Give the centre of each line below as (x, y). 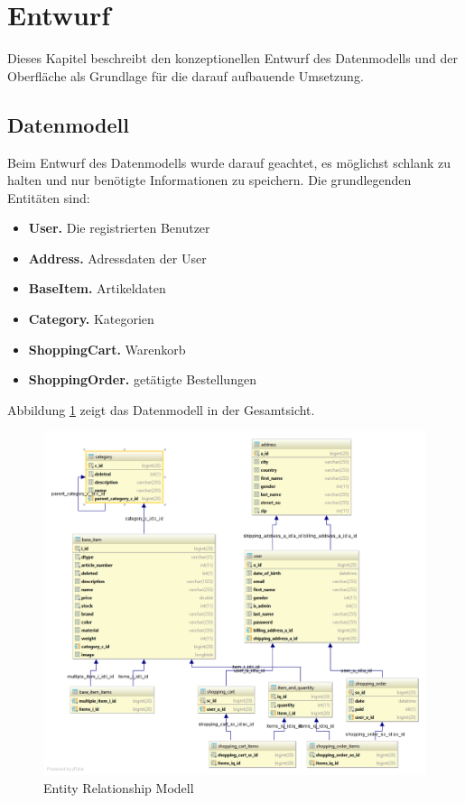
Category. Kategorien (91, 319)
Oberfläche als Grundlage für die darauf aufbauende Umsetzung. (186, 75)
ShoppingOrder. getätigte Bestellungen (142, 379)
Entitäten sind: (49, 197)
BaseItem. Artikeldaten (97, 288)
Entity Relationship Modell (119, 787)
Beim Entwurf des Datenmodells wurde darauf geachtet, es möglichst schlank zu (229, 162)
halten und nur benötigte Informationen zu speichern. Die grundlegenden (209, 180)
